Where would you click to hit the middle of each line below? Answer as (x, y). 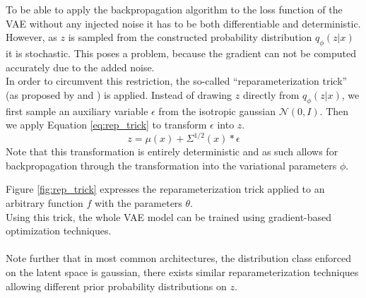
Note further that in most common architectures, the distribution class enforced (179, 258)
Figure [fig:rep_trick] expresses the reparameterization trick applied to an (165, 189)
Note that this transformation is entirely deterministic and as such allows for (172, 151)
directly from (271, 94)
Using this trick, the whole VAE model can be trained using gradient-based (169, 216)
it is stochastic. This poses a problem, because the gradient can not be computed (181, 53)
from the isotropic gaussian (217, 111)
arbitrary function (45, 203)
